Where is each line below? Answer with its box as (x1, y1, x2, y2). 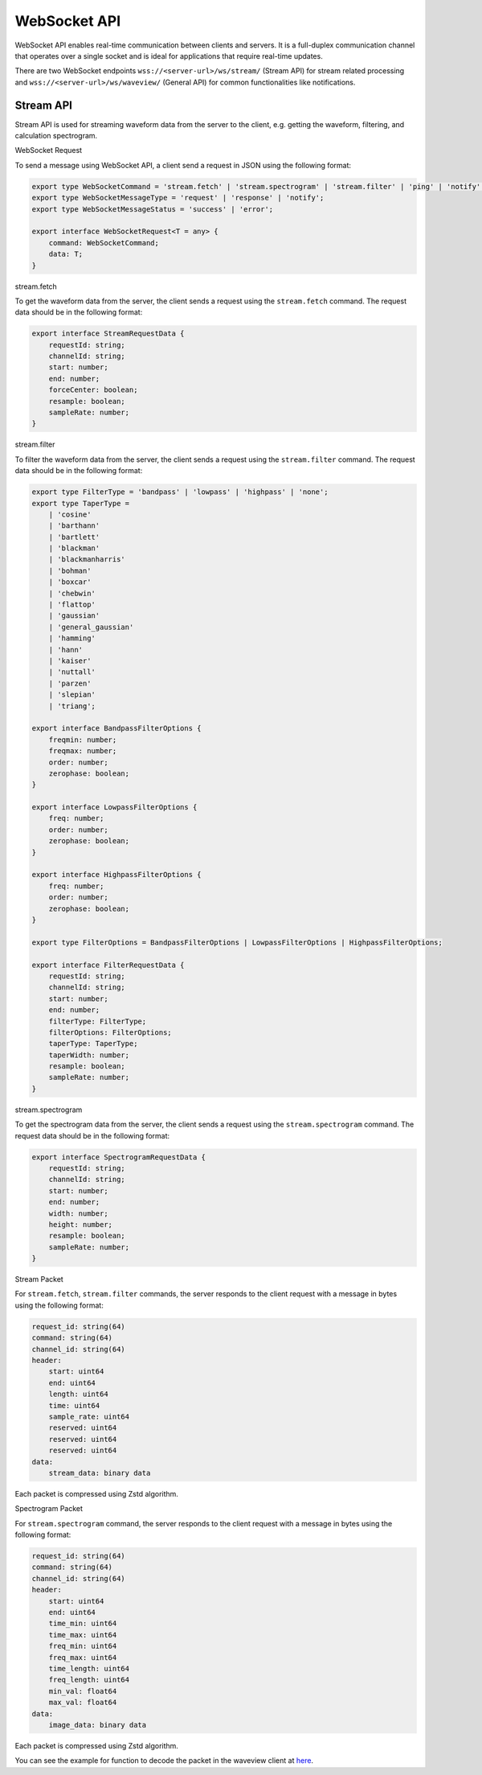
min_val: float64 (48, 1686, 117, 1695)
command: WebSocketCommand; (48, 238, 160, 247)
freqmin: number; (48, 735, 117, 744)
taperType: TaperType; (48, 1039, 138, 1048)
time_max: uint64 (48, 1630, 117, 1639)
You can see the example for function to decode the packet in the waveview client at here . (14, 1756, 313, 1765)
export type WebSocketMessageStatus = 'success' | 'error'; (31, 204, 274, 213)
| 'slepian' (48, 690, 96, 699)
